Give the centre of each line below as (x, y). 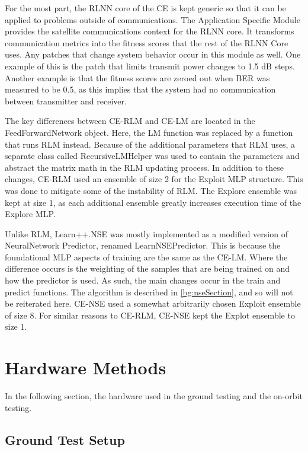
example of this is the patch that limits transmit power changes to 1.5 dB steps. (150, 66)
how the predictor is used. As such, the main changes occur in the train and (143, 280)
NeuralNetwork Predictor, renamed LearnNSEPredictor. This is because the (143, 245)
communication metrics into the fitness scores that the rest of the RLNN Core (147, 42)
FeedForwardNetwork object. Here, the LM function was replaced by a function (149, 132)
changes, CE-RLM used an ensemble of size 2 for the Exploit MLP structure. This (154, 179)
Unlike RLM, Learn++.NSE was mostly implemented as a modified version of (146, 233)
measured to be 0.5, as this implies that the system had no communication (140, 89)
